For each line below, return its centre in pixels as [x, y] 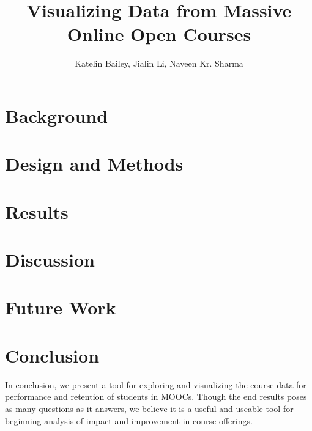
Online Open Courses [159, 34]
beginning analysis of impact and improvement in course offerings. [129, 420]
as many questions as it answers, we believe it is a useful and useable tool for [149, 408]
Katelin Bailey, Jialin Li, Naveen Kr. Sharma [159, 63]
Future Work [61, 307]
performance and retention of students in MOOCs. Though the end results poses [156, 396]
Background [57, 115]
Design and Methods [94, 164]
